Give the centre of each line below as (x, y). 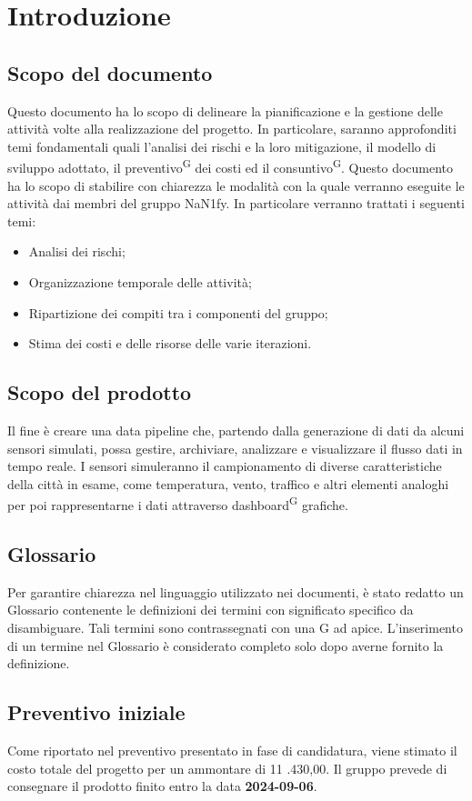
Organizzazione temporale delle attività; (140, 281)
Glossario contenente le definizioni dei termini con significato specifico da (211, 610)
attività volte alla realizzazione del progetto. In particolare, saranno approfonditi (232, 129)
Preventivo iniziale (96, 712)
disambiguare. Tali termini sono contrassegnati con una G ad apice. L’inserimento (235, 627)
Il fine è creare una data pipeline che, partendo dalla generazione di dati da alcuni (236, 430)
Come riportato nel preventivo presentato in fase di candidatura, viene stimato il (232, 750)
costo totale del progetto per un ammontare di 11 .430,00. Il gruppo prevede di (227, 768)
